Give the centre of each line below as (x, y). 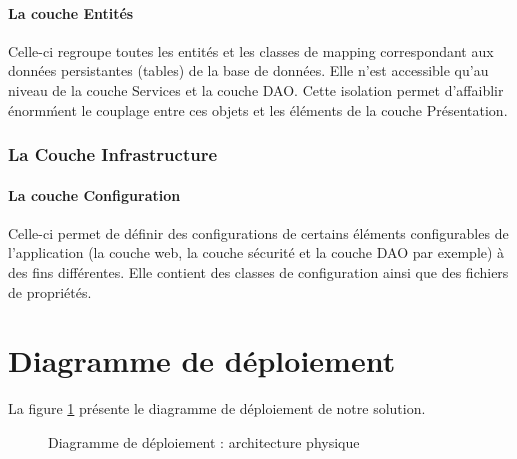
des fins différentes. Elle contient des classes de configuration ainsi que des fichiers (258, 272)
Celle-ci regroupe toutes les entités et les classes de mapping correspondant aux (251, 50)
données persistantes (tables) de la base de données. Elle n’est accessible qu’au (248, 70)
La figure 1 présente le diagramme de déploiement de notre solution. (217, 408)
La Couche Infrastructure (113, 154)
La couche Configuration (94, 194)
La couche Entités (71, 12)
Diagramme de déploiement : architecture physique (204, 441)
